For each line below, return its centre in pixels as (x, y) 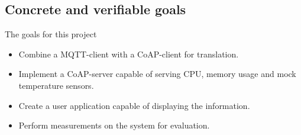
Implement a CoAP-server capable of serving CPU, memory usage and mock (157, 74)
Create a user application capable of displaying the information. (134, 105)
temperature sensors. (56, 85)
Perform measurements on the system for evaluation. (114, 125)
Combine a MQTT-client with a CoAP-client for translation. (129, 54)
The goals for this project (51, 34)
